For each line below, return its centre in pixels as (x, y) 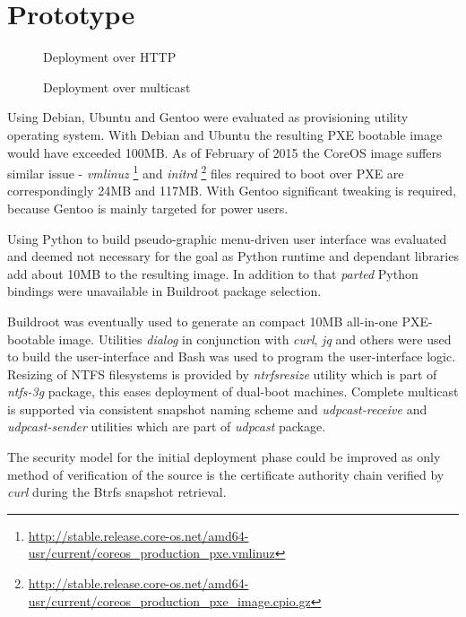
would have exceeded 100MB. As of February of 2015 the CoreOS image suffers (224, 152)
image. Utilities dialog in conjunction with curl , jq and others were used (255, 339)
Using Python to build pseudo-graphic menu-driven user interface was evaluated (227, 238)
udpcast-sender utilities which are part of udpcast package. (167, 426)
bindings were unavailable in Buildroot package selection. (164, 291)
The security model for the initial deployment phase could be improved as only (224, 457)
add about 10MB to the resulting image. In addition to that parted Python (213, 273)
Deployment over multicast (117, 87)
